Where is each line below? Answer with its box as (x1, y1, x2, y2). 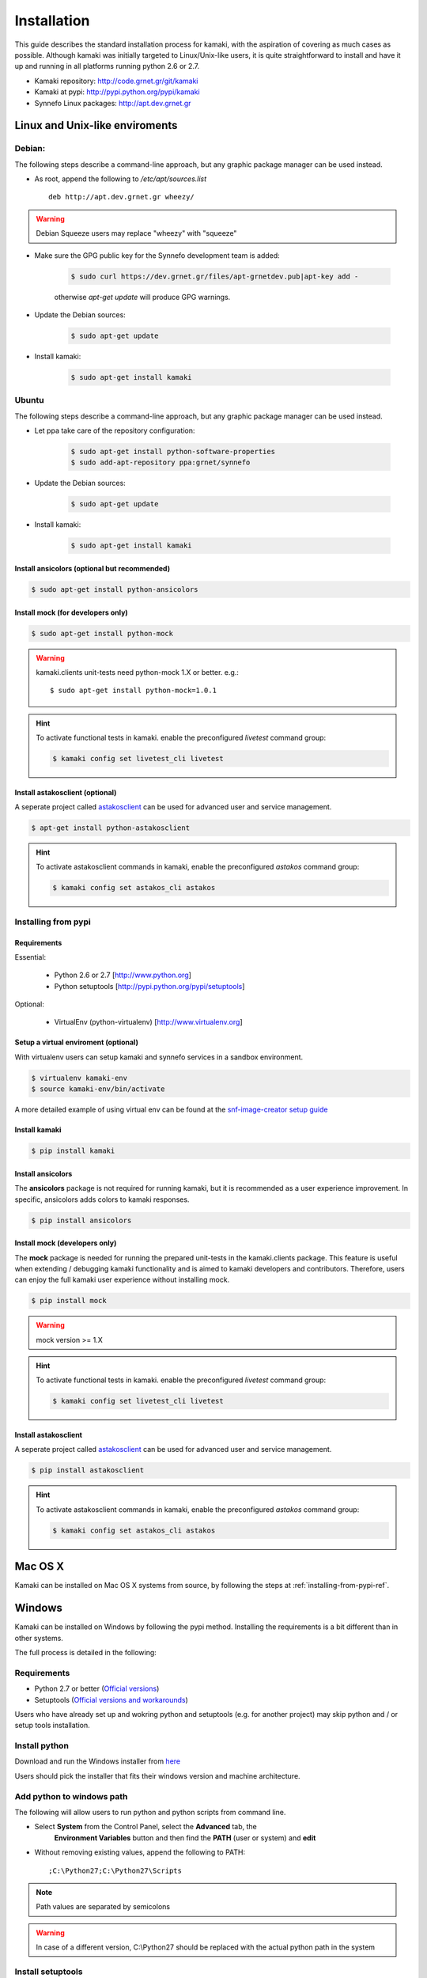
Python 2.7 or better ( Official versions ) (34, 1684, 160, 1693)
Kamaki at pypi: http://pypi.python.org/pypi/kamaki (34, 87, 201, 97)
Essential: (14, 952, 47, 961)
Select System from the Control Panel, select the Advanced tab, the (34, 1822, 257, 1832)
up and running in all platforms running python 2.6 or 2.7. (14, 62, 200, 71)
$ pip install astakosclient (31, 1466, 145, 1475)
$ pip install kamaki (31, 1146, 115, 1155)
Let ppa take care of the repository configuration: (34, 426, 195, 435)
